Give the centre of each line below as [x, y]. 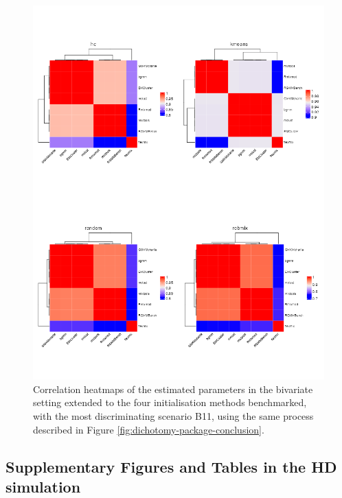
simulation [43, 486]
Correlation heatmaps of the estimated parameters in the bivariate [173, 389]
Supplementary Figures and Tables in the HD [171, 466]
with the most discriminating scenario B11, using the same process [173, 416]
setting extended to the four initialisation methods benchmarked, [170, 402]
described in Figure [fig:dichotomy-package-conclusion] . [149, 429]
